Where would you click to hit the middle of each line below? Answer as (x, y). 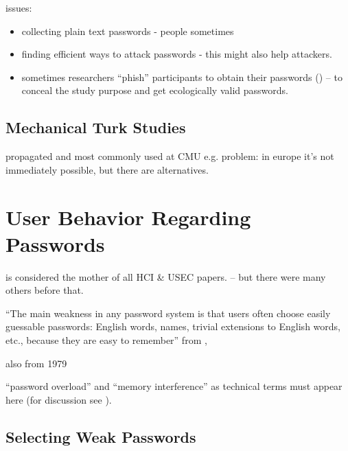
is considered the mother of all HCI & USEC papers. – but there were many (166, 276)
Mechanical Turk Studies (96, 127)
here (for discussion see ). (59, 399)
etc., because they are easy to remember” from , (106, 340)
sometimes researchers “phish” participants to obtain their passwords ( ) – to (182, 77)
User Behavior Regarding (128, 217)
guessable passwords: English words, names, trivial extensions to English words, (173, 326)
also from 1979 (36, 363)
